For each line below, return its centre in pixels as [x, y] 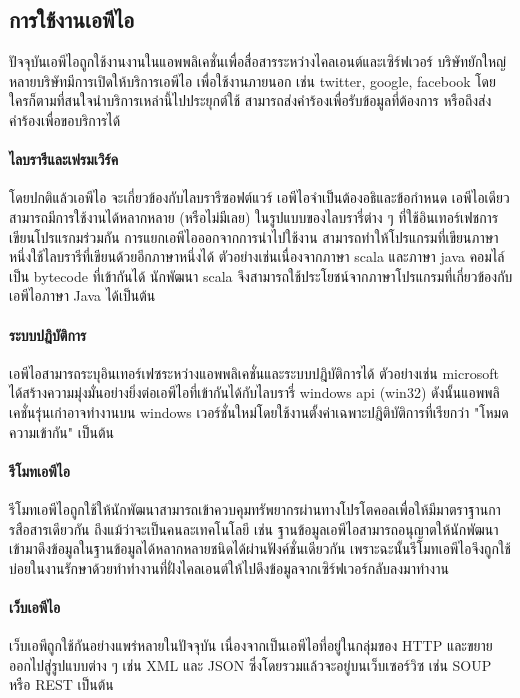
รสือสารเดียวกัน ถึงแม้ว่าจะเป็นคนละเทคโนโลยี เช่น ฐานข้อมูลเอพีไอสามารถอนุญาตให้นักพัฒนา [254, 528]
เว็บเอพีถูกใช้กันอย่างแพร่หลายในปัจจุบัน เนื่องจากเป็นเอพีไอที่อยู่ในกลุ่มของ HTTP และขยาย [251, 645]
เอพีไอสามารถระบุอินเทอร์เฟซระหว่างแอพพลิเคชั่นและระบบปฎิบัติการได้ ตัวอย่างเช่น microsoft [254, 372]
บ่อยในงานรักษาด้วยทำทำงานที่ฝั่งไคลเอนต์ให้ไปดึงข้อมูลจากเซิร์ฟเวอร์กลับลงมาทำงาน [229, 567]
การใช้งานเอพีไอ [72, 19]
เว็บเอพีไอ [35, 606]
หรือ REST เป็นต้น [61, 684]
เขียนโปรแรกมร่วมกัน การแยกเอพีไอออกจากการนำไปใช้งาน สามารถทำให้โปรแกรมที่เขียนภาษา [254, 236]
